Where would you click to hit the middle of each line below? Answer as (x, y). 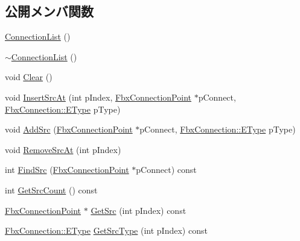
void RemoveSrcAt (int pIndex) (63, 149)
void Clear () (29, 77)
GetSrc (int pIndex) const (139, 210)
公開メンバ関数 (49, 11)
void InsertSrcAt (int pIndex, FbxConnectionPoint (98, 97)
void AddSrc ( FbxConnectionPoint (69, 129)
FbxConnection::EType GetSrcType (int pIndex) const (106, 230)
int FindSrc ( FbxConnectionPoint (67, 170)
